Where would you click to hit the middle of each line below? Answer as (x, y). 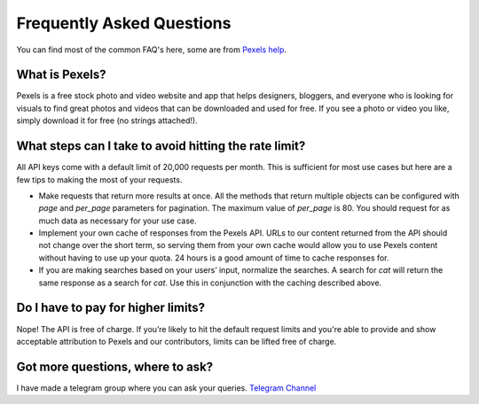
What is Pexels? (61, 75)
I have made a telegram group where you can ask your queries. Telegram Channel (166, 388)
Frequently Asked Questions (124, 23)
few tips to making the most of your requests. (99, 179)
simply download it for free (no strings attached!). (107, 120)
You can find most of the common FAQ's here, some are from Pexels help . (152, 50)
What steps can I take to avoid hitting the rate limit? (161, 146)
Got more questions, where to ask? (115, 366)
